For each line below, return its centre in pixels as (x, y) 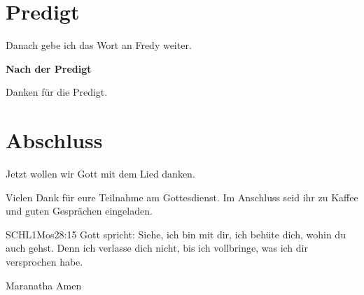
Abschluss (54, 140)
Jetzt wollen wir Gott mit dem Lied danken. (100, 174)
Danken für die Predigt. (57, 92)
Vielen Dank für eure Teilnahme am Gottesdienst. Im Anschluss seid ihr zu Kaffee (182, 197)
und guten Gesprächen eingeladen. (79, 211)
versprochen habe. (44, 261)
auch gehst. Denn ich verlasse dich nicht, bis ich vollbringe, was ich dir (157, 248)
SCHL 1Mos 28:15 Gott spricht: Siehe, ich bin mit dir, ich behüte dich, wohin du (176, 234)
